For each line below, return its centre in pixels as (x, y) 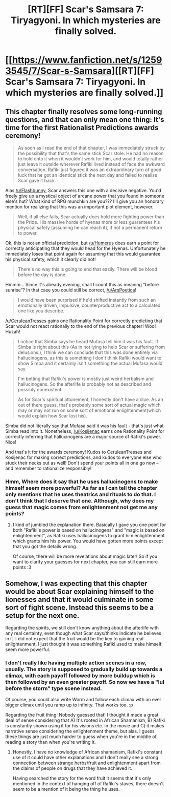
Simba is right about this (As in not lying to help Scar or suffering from (91, 347)
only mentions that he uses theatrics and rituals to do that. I (81, 494)
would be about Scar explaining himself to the (80, 591)
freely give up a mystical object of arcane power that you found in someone (85, 196)
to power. (28, 233)
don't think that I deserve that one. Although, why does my (80, 500)
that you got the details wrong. (45, 547)
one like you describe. (41, 311)
